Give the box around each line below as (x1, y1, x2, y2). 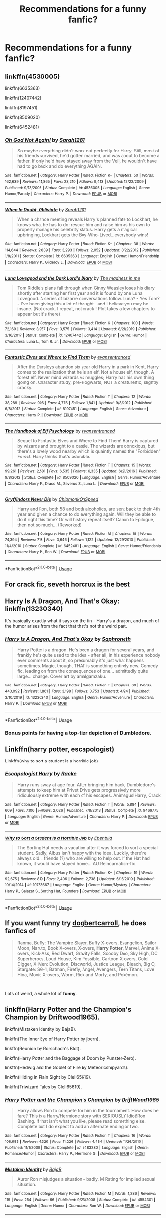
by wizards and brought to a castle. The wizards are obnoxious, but (17, 443, 155, 449)
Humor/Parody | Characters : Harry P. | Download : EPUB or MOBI (5, 191, 117, 197)
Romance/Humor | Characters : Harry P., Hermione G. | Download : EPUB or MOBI (5, 1151, 145, 1156)
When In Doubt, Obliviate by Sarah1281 (5, 206, 86, 212)
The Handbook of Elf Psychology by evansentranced (5, 428, 115, 434)
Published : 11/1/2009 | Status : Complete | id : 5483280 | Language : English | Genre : (5, 1145, 149, 1150)
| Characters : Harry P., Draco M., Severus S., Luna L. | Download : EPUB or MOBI (5, 481, 145, 486)
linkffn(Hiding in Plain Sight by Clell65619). (5, 1074, 92, 1080)
